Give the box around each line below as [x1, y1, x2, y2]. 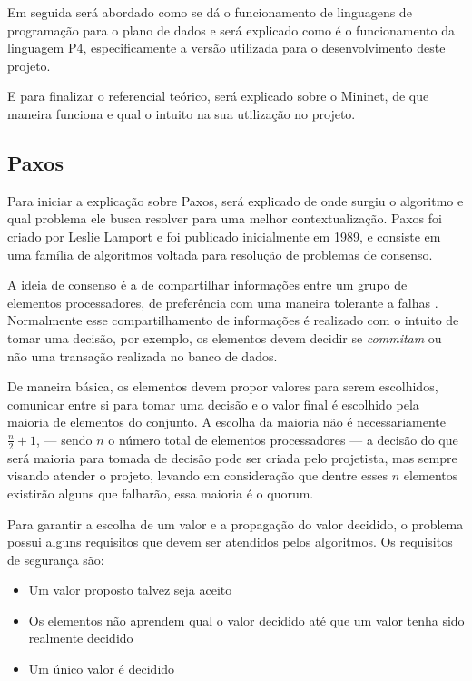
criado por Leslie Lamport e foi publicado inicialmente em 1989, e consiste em [7, 226, 441, 245]
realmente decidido [28, 628, 133, 647]
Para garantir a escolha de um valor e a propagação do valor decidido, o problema [7, 514, 464, 533]
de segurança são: [7, 549, 104, 568]
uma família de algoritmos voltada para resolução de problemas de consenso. [7, 244, 433, 263]
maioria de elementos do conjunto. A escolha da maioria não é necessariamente [7, 412, 446, 431]
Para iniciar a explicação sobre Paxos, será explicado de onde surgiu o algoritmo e [7, 191, 464, 210]
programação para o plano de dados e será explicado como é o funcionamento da [7, 20, 456, 39]
